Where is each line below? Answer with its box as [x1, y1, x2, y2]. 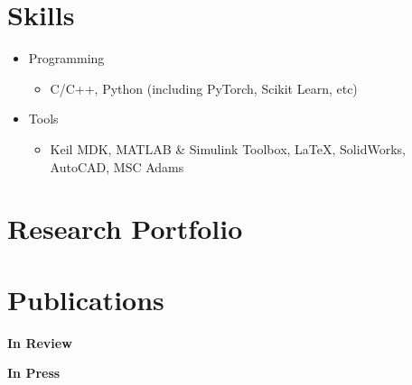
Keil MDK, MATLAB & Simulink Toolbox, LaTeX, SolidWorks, [50, 139, 406, 158]
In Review [7, 333, 72, 352]
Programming [28, 49, 105, 68]
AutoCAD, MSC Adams [50, 157, 184, 176]
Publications [7, 280, 164, 317]
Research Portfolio [7, 210, 243, 247]
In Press [7, 363, 61, 382]
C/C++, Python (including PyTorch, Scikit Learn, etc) [50, 78, 358, 97]
